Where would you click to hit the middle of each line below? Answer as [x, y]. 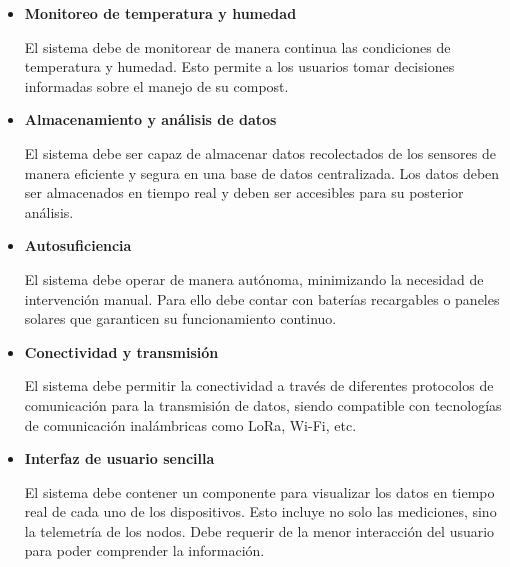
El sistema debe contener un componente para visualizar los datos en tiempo [259, 491]
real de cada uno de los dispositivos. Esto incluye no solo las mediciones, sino [260, 511]
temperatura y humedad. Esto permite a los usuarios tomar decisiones [239, 66]
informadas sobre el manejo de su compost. [156, 85]
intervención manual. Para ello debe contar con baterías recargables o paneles [262, 298]
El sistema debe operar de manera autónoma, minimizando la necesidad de [254, 278]
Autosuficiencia [78, 245]
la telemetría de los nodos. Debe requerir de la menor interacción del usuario [259, 530]
